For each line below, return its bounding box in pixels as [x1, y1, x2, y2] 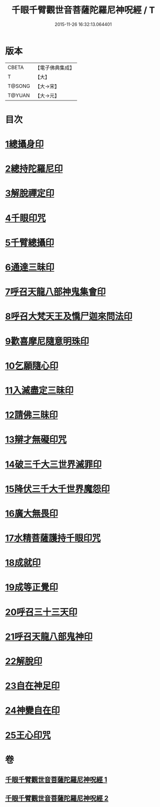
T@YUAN [7, 92, 30, 99]
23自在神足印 [5, 680, 60, 692]
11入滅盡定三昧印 [5, 385, 74, 396]
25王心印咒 [5, 729, 51, 741]
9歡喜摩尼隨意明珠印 [5, 335, 89, 347]
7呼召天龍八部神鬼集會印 [5, 287, 106, 298]
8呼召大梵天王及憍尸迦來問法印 [5, 311, 133, 322]
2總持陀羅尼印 [5, 163, 63, 175]
